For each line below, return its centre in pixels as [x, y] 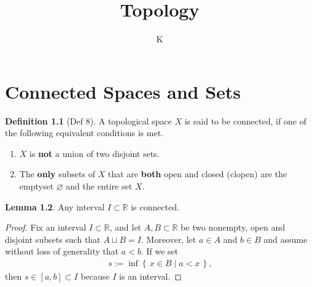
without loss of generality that [62, 251]
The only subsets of [57, 174]
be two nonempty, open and [233, 227]
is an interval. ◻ [150, 276]
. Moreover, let [169, 239]
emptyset [37, 186]
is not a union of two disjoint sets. [95, 153]
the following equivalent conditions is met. [84, 133]
